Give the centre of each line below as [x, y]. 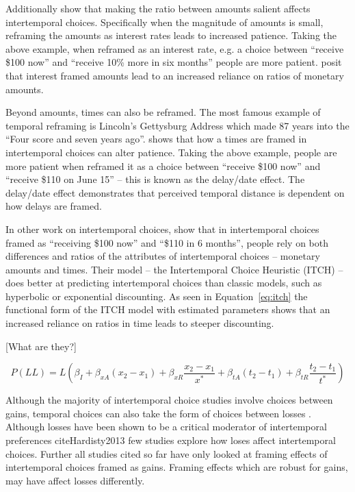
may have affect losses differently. [75, 480]
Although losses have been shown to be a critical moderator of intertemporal [166, 427]
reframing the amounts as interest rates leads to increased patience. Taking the [171, 35]
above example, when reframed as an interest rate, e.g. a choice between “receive [175, 48]
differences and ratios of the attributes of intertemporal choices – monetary [163, 256]
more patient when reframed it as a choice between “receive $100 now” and [163, 165]
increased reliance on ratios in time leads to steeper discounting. [140, 323]
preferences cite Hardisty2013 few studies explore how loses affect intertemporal [171, 440]
